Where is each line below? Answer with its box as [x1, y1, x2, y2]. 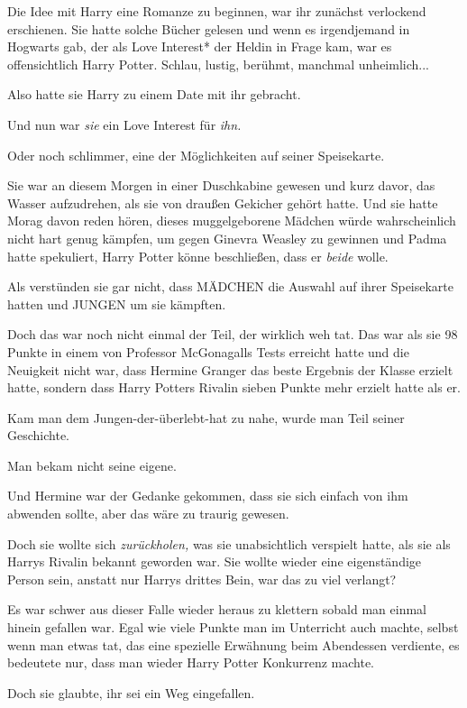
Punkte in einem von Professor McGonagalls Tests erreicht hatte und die [7, 342, 409, 361]
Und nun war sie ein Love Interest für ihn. [7, 115, 242, 133]
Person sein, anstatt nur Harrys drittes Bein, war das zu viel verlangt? [7, 569, 397, 588]
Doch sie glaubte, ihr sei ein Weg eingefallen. [7, 683, 255, 702]
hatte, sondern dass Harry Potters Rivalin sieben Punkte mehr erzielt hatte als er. [7, 378, 461, 397]
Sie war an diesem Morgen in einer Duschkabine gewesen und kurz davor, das [7, 176, 435, 195]
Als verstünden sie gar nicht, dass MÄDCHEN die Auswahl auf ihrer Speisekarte [7, 277, 454, 296]
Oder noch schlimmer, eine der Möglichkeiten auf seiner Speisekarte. [7, 145, 385, 164]
